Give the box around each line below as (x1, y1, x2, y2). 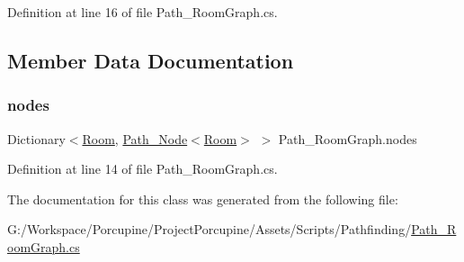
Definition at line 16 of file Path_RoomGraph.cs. (7, 3, 278, 21)
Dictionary (7, 129, 66, 148)
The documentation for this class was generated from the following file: (7, 189, 398, 208)
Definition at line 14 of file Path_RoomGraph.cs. (7, 159, 278, 178)
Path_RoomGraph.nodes (278, 129, 417, 148)
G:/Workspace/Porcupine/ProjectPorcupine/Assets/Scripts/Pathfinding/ (7, 220, 412, 239)
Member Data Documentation (7, 46, 294, 74)
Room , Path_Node (82, 129, 188, 148)
